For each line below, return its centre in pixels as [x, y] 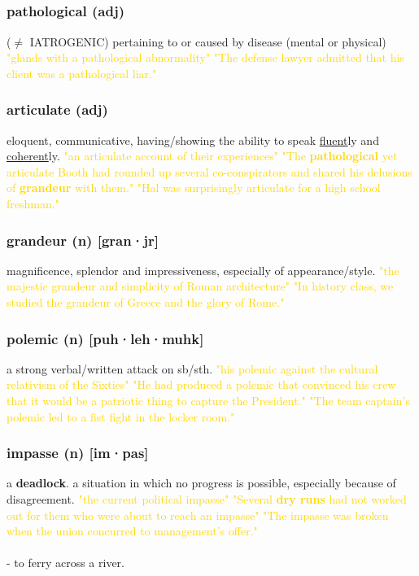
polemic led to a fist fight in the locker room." [121, 416]
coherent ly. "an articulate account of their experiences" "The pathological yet [202, 156]
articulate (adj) [57, 109]
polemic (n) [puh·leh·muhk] [105, 338]
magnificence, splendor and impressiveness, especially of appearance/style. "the [203, 270]
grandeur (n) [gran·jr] [83, 240]
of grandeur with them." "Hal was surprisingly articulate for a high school [194, 188]
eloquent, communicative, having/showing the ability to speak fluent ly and [193, 140]
